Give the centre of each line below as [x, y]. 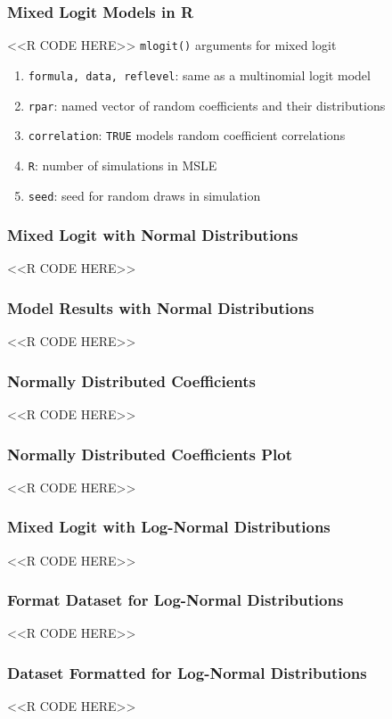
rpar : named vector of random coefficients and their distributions [207, 105]
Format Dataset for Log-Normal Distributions [176, 600]
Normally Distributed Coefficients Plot [150, 454]
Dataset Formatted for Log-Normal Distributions [187, 672]
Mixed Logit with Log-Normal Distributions [169, 527]
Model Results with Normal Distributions [161, 307]
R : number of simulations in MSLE [122, 165]
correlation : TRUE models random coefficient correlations [187, 135]
